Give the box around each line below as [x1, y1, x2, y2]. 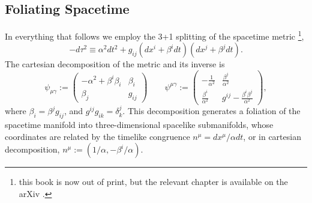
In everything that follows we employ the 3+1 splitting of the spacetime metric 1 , [5, 28, 304, 42]
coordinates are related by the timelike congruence [5, 130, 190, 142]
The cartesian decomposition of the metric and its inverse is [5, 58, 225, 70]
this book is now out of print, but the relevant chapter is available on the [19, 175, 288, 188]
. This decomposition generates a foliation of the [122, 105, 301, 117]
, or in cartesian [243, 130, 301, 142]
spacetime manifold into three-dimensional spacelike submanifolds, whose [5, 118, 274, 130]
